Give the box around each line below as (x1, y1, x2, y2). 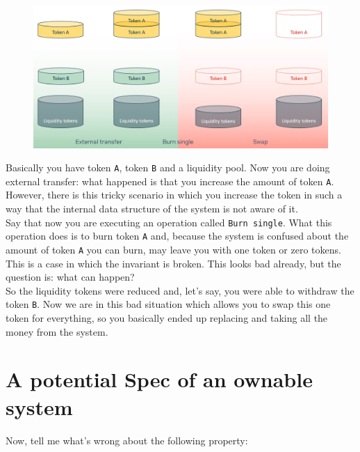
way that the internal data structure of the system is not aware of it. (6, 201, 298, 216)
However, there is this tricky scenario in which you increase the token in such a (6, 187, 343, 202)
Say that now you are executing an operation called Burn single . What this (6, 215, 332, 229)
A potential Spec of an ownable (6, 365, 313, 393)
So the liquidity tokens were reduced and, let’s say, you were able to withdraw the (6, 283, 354, 297)
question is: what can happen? (6, 270, 135, 284)
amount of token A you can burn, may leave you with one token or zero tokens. (6, 242, 341, 256)
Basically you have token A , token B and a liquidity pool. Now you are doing (6, 160, 330, 175)
